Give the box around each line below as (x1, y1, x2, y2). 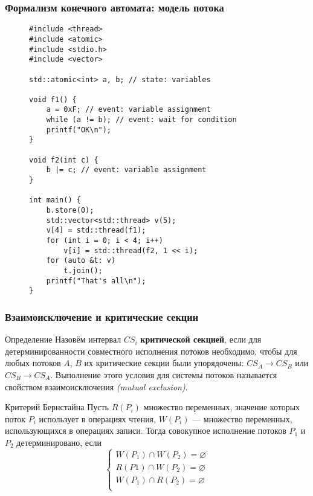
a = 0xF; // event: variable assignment (46, 105, 211, 114)
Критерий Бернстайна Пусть (5, 401, 109, 413)
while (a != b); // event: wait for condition (46, 115, 237, 124)
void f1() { (29, 95, 77, 104)
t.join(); (63, 266, 103, 275)
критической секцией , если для (140, 333, 262, 346)
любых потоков (5, 356, 61, 369)
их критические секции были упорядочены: (84, 356, 244, 369)
